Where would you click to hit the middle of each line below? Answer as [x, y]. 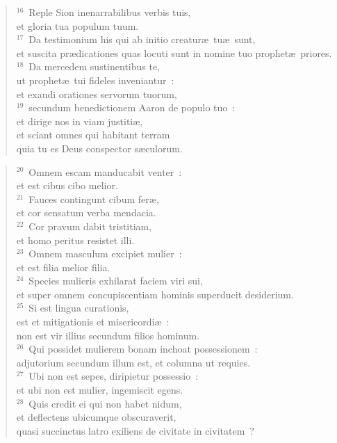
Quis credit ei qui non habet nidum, [105, 403]
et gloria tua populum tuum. [77, 25]
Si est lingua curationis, [79, 308]
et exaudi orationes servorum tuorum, [97, 94]
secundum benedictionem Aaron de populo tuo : [132, 107]
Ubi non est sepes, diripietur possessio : [114, 376]
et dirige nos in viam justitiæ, [80, 121]
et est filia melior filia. [63, 267]
